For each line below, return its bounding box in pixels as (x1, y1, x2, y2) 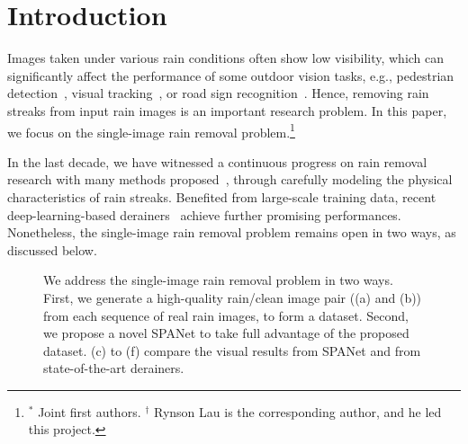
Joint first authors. (38, 402, 141, 421)
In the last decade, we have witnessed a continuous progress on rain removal (7, 152, 427, 171)
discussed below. (7, 240, 97, 259)
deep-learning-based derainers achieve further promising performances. (7, 205, 401, 224)
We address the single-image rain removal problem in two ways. (43, 271, 393, 289)
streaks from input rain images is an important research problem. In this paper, (7, 101, 447, 120)
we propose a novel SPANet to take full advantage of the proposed (43, 324, 409, 342)
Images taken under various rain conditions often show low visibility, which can (7, 49, 445, 67)
